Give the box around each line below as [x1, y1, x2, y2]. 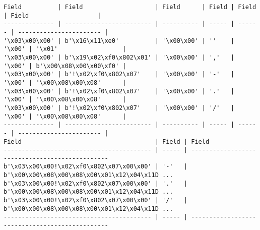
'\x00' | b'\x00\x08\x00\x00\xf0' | [4, 62, 126, 70]
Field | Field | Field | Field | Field [4, 4, 256, 11]
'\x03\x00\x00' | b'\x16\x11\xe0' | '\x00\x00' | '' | [4, 37, 235, 44]
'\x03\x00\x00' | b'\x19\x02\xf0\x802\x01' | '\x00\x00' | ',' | [4, 53, 235, 61]
